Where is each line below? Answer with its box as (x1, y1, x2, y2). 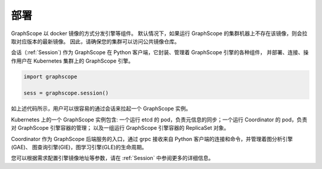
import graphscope (23, 73, 78, 80)
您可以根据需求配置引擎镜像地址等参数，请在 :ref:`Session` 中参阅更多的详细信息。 (11, 155, 214, 162)
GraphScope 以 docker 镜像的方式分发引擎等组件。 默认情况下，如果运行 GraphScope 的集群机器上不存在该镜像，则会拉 (11, 30, 308, 37)
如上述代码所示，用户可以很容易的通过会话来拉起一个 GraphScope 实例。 (11, 105, 191, 112)
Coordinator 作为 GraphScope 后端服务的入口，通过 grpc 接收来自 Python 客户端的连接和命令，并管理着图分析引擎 (11, 135, 293, 142)
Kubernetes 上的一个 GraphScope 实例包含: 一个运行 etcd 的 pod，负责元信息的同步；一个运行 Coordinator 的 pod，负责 (11, 116, 308, 123)
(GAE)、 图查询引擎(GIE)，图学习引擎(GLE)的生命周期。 (11, 143, 147, 151)
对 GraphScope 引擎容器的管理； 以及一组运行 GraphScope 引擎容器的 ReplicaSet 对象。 (11, 124, 230, 132)
